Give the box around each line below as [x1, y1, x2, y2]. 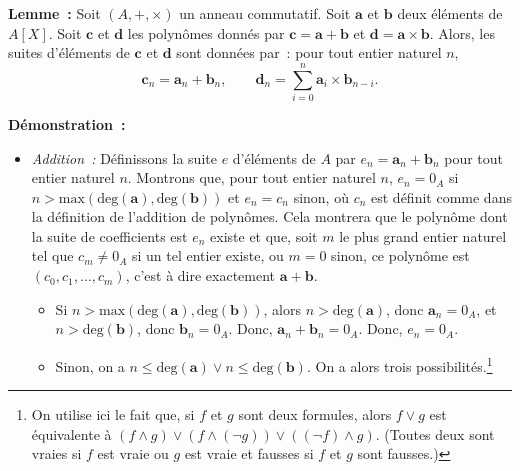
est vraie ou [97, 443, 169, 464]
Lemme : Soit [8, 3, 101, 23]
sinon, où [293, 186, 349, 207]
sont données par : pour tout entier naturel [176, 42, 442, 63]
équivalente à [31, 423, 112, 444]
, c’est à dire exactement [125, 265, 276, 286]
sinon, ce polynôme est [331, 245, 470, 266]
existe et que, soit [210, 225, 318, 246]
